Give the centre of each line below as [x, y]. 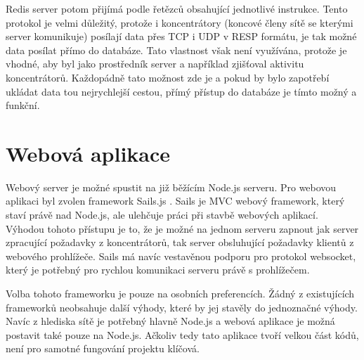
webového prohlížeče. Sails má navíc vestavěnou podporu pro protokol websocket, [181, 256]
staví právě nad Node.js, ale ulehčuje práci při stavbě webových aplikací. [162, 215]
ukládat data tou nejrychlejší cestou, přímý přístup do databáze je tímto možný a [181, 91]
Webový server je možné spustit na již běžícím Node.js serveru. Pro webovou [171, 187]
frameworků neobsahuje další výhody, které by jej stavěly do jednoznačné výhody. [182, 307]
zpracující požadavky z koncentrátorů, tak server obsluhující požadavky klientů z [180, 242]
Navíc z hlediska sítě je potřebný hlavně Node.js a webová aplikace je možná [170, 321]
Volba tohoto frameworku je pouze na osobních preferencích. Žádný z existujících [180, 294]
